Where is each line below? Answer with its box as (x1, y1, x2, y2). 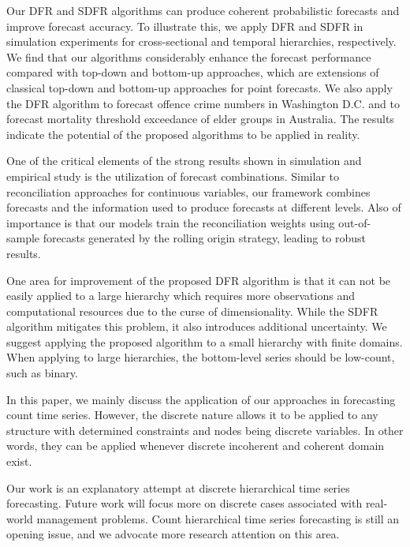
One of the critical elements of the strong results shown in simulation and (6, 152, 362, 169)
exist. (6, 453, 32, 470)
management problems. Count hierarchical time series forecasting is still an (36, 510, 400, 526)
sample (6, 230, 40, 246)
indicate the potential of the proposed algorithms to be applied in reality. (6, 126, 360, 142)
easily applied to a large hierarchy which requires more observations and (6, 287, 355, 304)
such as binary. (6, 365, 78, 381)
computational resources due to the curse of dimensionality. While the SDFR (6, 302, 378, 319)
